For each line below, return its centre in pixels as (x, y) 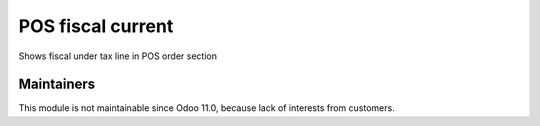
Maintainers (57, 84)
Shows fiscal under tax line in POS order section (117, 56)
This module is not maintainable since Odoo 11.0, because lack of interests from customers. (206, 108)
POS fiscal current (96, 26)
